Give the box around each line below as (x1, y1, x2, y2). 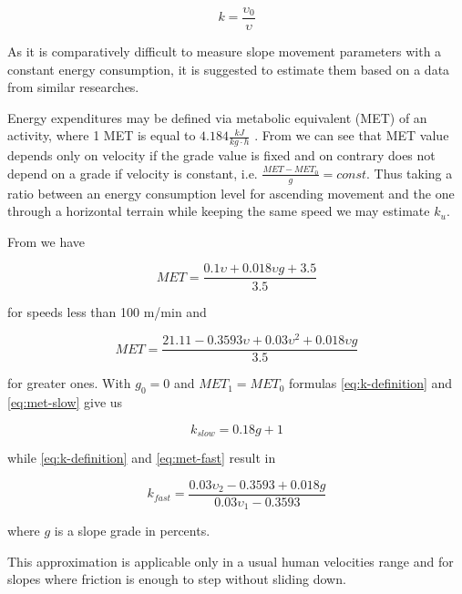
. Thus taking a (366, 163, 453, 182)
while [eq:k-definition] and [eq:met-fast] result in (7, 448, 276, 467)
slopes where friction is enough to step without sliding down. (7, 569, 346, 589)
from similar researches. (7, 77, 139, 97)
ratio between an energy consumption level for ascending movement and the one (7, 183, 455, 202)
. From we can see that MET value (254, 126, 449, 145)
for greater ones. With (7, 374, 131, 393)
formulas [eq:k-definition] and (289, 374, 453, 393)
